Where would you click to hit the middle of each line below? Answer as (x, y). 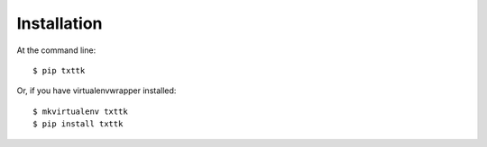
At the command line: (56, 50)
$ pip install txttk (78, 124)
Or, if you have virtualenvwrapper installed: (96, 91)
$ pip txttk (59, 70)
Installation (60, 23)
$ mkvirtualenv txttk (80, 111)
